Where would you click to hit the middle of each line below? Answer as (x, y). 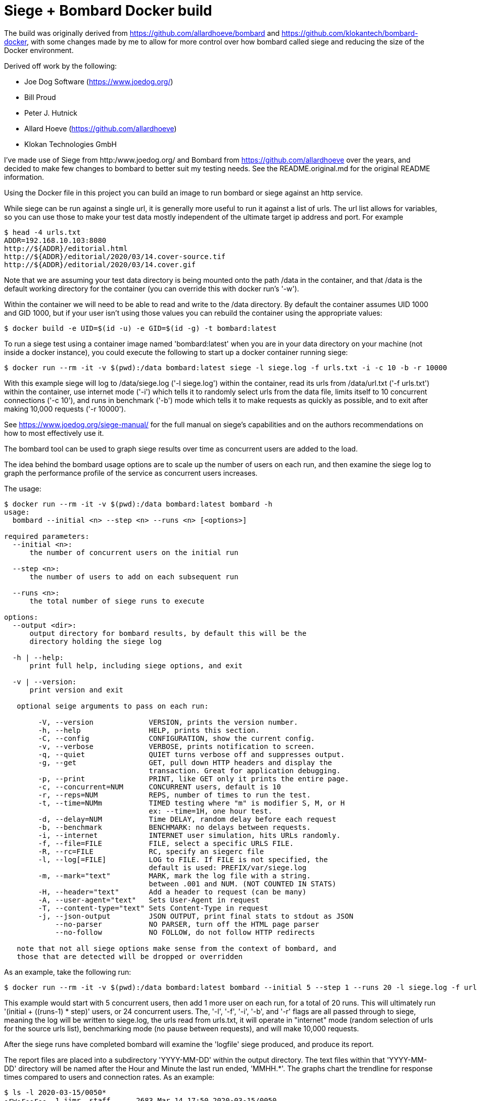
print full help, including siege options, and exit (136, 665)
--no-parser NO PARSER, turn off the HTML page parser (187, 924)
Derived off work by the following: (61, 66)
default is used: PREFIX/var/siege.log (228, 867)
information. (24, 177)
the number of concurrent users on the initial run (134, 552)
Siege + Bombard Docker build (108, 11)
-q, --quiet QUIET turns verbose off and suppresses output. (192, 754)
